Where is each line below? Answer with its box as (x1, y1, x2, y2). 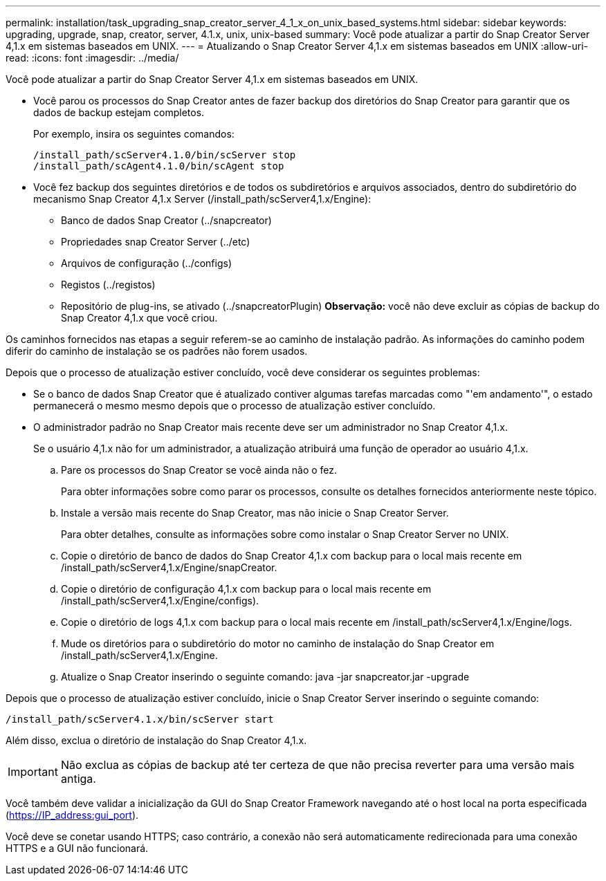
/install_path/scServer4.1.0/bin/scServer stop (33, 149, 296, 160)
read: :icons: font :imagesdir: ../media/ (6, 52, 179, 64)
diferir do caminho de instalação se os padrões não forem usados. (6, 345, 308, 357)
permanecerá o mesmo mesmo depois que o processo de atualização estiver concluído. (33, 400, 436, 411)
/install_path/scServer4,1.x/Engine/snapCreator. (61, 562, 277, 573)
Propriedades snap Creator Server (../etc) (61, 236, 250, 248)
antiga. (60, 772, 96, 786)
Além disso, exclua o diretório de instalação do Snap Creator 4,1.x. (6, 734, 307, 746)
